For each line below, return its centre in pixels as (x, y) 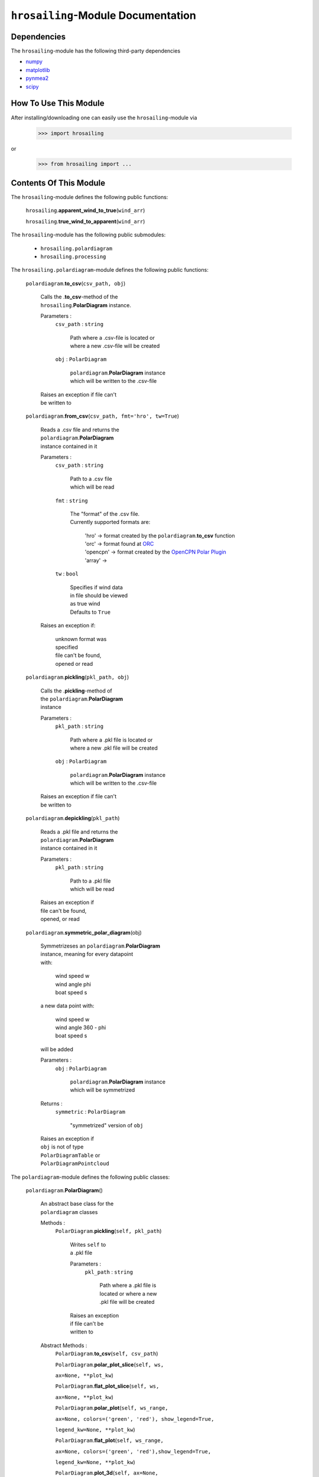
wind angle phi (73, 984)
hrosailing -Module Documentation (103, 15)
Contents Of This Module (58, 183)
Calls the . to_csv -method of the (79, 297)
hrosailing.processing (73, 256)
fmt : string (71, 500)
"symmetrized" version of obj (107, 1125)
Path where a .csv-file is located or (112, 337)
